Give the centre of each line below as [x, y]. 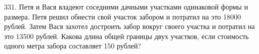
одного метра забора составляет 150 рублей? [73, 46]
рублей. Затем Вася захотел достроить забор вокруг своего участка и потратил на [129, 26]
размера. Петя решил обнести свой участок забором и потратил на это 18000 [123, 16]
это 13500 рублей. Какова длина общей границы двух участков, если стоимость [126, 36]
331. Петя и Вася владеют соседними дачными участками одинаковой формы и [126, 6]
